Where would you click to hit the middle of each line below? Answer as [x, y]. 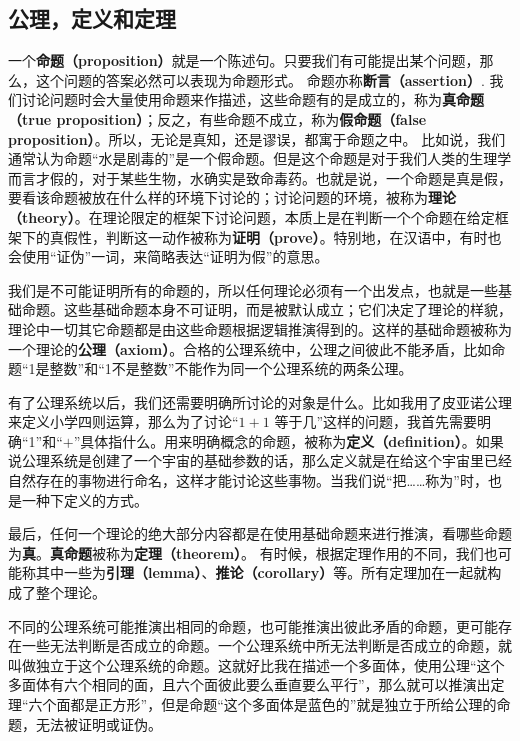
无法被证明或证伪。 [98, 723]
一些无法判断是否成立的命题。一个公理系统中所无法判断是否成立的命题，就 [266, 645]
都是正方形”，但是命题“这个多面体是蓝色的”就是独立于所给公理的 [283, 704]
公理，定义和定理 [92, 18]
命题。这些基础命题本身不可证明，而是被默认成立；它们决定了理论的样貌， [266, 309]
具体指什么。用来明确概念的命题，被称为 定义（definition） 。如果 [292, 440]
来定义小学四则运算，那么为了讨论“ [123, 421]
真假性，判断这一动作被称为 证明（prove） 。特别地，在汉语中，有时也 [275, 236]
